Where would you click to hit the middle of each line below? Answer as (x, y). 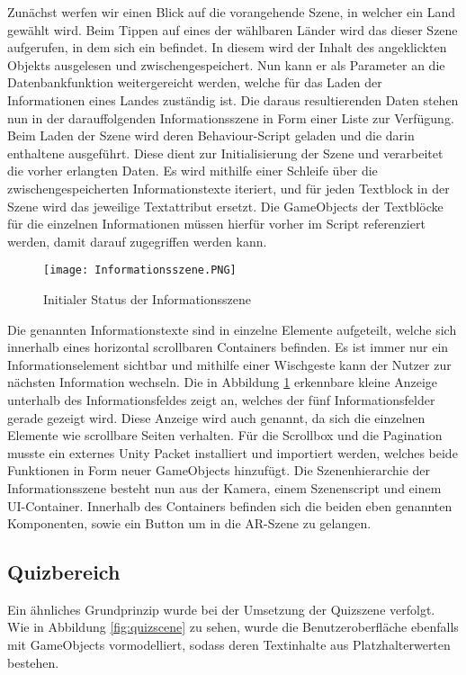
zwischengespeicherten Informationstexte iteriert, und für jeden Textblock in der (229, 188)
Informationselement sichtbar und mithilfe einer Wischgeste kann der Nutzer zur (229, 364)
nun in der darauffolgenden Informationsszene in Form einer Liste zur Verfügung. (231, 117)
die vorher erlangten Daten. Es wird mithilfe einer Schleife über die (193, 171)
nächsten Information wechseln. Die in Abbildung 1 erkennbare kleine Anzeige (223, 382)
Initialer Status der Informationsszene (147, 298)
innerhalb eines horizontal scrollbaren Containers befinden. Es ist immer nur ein (228, 347)
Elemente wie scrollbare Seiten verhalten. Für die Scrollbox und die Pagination (225, 435)
